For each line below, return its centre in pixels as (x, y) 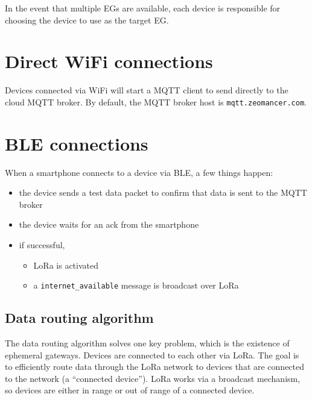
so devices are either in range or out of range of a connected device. (130, 390)
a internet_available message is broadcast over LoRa (136, 285)
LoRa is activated (66, 265)
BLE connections (77, 143)
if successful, (42, 245)
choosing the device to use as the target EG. (87, 20)
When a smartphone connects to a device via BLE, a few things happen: (139, 172)
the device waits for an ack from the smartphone (109, 224)
